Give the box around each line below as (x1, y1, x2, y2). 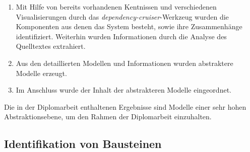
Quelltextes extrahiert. (16, 41, 86, 51)
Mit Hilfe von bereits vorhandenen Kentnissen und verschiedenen (16, 2, 217, 12)
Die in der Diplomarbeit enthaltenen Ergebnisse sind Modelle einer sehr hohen (4, 101, 246, 112)
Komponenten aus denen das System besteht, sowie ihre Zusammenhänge (16, 21, 242, 32)
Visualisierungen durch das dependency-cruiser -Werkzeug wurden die (16, 11, 229, 22)
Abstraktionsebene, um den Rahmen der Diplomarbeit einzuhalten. (4, 111, 212, 122)
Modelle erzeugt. (16, 67, 67, 78)
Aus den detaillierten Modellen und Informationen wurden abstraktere (16, 57, 233, 68)
